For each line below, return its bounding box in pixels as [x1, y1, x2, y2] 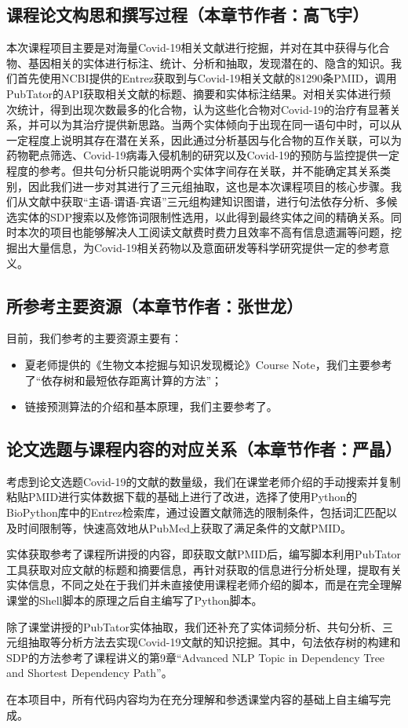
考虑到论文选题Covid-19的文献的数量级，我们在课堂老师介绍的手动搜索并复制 [6, 473, 401, 489]
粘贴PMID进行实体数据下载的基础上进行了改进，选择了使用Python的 [6, 488, 358, 505]
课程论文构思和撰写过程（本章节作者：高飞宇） [6, 2, 369, 27]
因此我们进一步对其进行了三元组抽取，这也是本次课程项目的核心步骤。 [27, 177, 391, 194]
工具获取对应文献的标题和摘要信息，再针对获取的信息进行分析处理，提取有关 [6, 561, 402, 577]
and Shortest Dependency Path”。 [6, 664, 173, 681]
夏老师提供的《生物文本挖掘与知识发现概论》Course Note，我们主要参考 [24, 356, 392, 372]
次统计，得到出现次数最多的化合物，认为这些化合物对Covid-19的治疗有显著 [6, 101, 390, 117]
